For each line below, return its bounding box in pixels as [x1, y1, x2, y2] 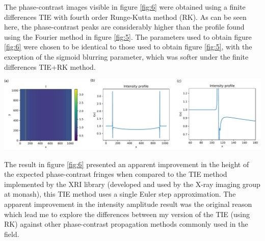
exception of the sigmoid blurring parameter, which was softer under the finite [4, 51, 249, 62]
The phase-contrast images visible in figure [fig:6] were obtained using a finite [4, 2, 246, 12]
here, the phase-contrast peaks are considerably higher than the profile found [4, 21, 245, 32]
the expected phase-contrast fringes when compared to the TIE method [4, 169, 227, 179]
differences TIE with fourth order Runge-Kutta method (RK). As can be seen [4, 11, 247, 22]
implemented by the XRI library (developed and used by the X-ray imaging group [4, 178, 260, 189]
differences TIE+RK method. [4, 61, 96, 72]
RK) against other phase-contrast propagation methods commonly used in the [4, 219, 248, 229]
